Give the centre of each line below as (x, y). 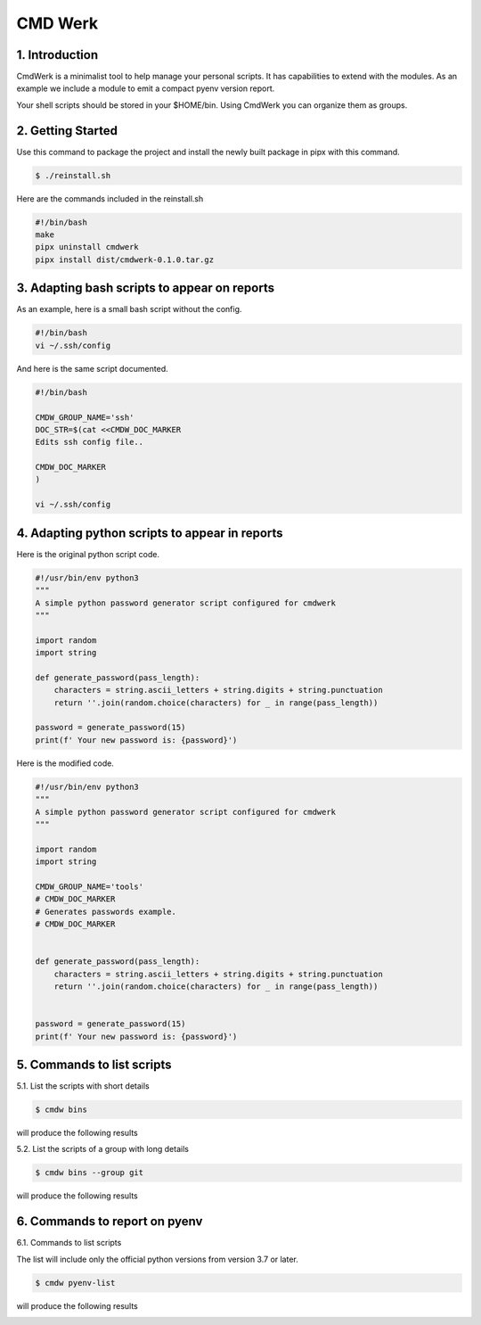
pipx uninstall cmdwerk (87, 247)
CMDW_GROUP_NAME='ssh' (85, 417)
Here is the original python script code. (88, 554)
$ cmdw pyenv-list (75, 1283)
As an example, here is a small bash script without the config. (129, 309)
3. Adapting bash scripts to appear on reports (146, 288)
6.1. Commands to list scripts (69, 1243)
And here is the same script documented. (92, 368)
